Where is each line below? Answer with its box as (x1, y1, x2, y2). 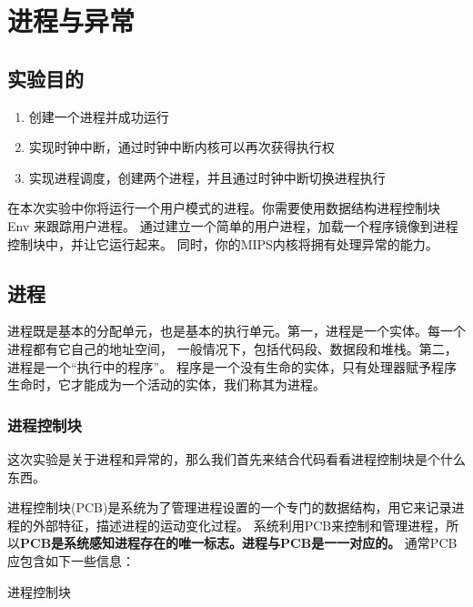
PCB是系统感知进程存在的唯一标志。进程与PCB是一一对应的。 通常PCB (20, 533, 458, 552)
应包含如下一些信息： (7, 551, 135, 570)
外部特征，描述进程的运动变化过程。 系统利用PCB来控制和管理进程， (32, 515, 447, 534)
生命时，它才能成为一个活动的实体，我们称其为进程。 (7, 375, 326, 394)
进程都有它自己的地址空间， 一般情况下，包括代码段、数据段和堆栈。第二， (7, 339, 458, 358)
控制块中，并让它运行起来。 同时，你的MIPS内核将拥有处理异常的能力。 (7, 234, 438, 253)
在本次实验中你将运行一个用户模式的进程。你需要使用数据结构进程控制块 (7, 198, 440, 218)
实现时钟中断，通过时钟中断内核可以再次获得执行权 (28, 137, 335, 157)
